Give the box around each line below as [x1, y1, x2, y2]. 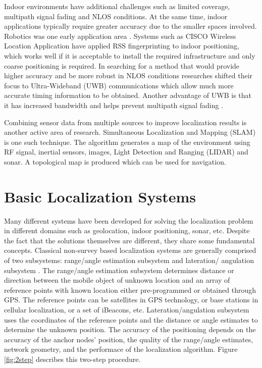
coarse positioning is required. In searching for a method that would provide [4, 60, 240, 71]
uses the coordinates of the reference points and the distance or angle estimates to [4, 314, 258, 325]
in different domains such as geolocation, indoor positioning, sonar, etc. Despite [4, 225, 250, 236]
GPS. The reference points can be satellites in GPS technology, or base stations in [4, 294, 258, 305]
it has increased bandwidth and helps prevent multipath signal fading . [4, 99, 224, 110]
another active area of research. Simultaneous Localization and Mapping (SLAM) [4, 127, 256, 137]
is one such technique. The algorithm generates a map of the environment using [4, 136, 250, 147]
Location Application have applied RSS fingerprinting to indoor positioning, [4, 40, 239, 51]
